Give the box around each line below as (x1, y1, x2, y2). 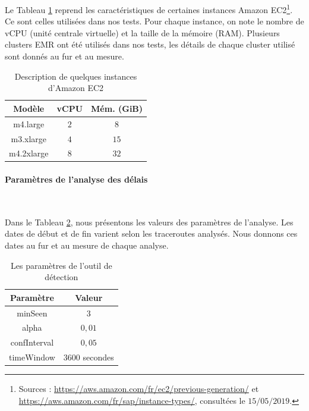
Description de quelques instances (14, 70, 137, 82)
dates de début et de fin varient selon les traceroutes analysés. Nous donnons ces (5, 227, 298, 240)
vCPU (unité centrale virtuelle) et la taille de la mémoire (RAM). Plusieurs (5, 26, 280, 39)
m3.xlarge (11, 132, 47, 145)
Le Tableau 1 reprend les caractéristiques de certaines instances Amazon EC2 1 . (5, 2, 293, 15)
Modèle (13, 102, 45, 114)
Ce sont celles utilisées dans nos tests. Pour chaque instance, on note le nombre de (5, 15, 304, 27)
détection (45, 271, 78, 283)
